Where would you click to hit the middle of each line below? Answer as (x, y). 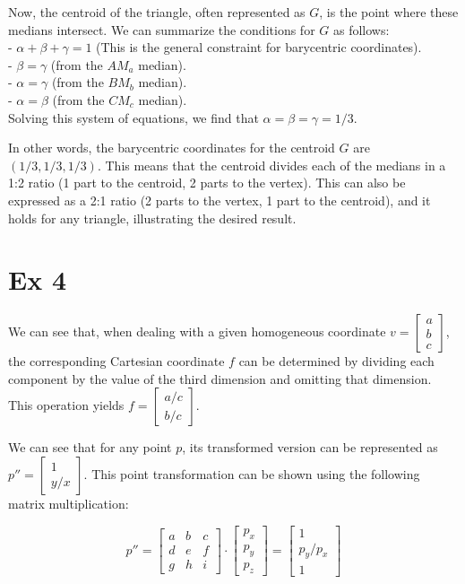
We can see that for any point (90, 447)
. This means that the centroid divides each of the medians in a (271, 165)
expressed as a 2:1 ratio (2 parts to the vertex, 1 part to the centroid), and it (220, 200)
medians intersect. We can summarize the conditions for (162, 29)
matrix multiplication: (69, 504)
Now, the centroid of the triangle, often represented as (157, 12)
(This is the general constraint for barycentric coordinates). (259, 47)
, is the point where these (389, 12)
